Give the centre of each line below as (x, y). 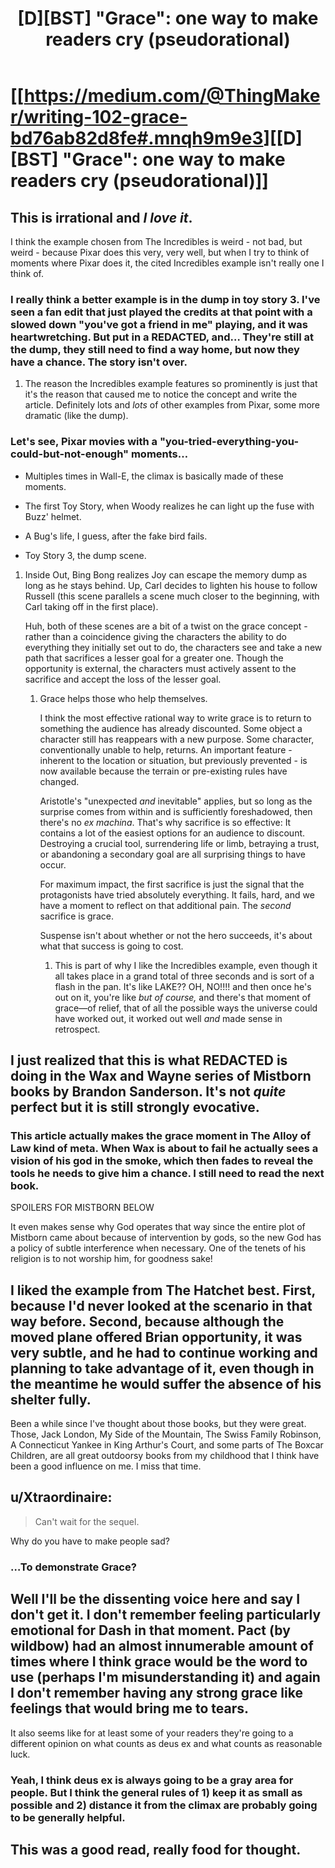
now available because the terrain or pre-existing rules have (163, 771)
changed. (59, 781)
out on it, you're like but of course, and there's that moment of (183, 997)
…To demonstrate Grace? (73, 1567)
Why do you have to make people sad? (90, 1541)
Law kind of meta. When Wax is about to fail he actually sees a (164, 1148)
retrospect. (77, 1029)
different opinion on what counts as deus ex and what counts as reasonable (166, 1743)
